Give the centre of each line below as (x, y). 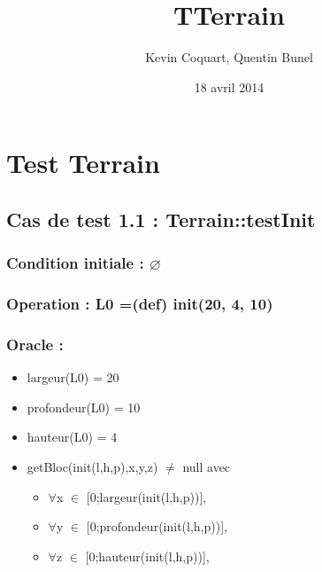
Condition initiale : (75, 263)
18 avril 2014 (229, 86)
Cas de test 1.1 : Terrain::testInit (161, 219)
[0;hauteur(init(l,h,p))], (147, 556)
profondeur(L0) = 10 (84, 407)
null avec (207, 466)
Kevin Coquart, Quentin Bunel (229, 57)
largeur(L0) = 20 (73, 377)
